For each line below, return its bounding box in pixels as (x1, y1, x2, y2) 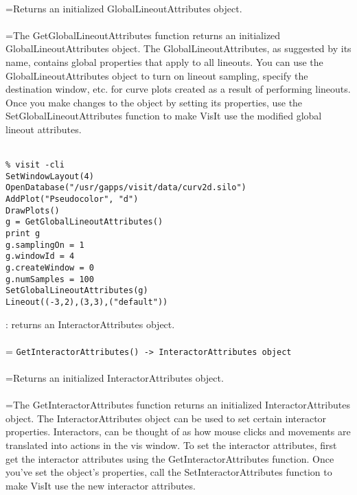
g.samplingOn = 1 (5, 240, 84, 250)
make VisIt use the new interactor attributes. (5, 478, 196, 492)
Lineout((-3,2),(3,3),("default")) (5, 297, 168, 307)
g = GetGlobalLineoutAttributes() (5, 217, 163, 227)
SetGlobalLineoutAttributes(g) (5, 286, 148, 296)
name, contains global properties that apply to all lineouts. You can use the (5, 54, 323, 69)
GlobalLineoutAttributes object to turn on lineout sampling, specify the (5, 68, 308, 82)
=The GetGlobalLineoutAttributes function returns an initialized (5, 27, 281, 42)
